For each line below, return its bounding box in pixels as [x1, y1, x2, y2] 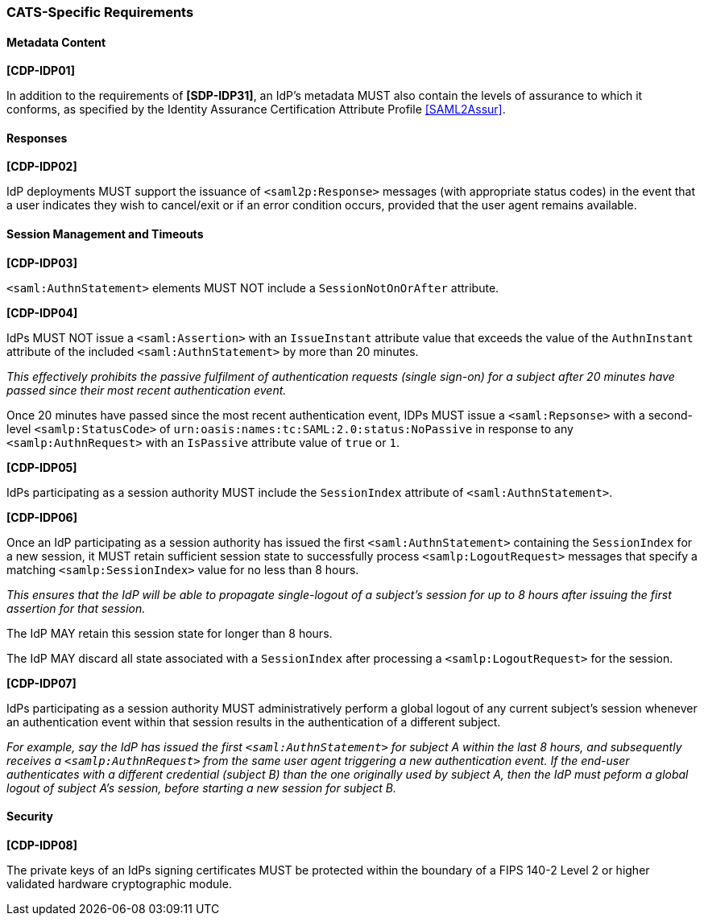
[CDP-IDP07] [6, 676, 77, 690]
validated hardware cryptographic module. [6, 876, 232, 891]
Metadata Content [6, 35, 106, 49]
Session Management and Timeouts [6, 227, 204, 242]
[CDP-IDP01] [6, 64, 75, 78]
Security [6, 809, 53, 824]
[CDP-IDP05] [6, 460, 77, 474]
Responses [6, 130, 68, 145]
